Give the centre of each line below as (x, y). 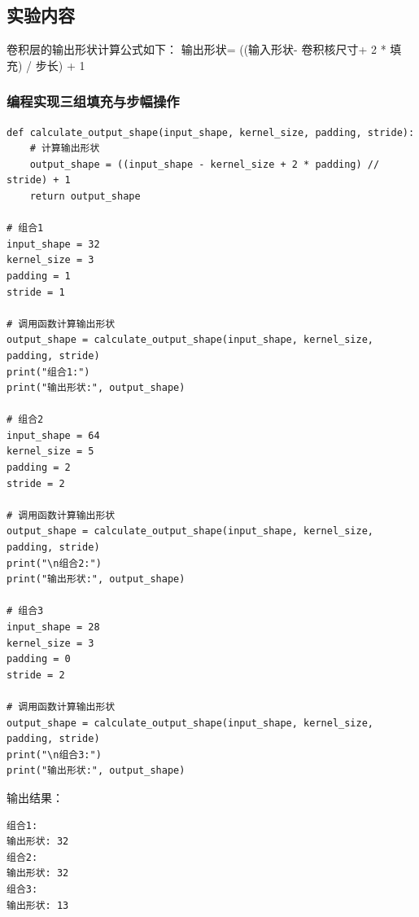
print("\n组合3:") (54, 755)
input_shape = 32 (53, 244)
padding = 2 (39, 468)
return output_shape (85, 196)
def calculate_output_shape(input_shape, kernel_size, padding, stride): (211, 132)
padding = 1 (39, 276)
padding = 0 (39, 659)
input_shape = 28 (53, 627)
